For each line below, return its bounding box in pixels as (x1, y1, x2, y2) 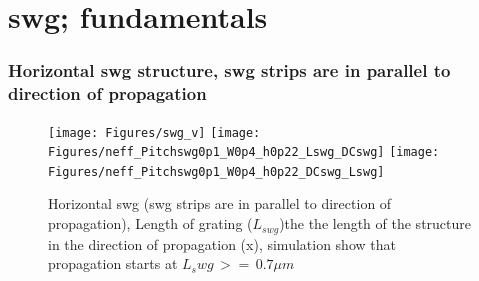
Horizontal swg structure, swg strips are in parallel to (8, 58, 451, 83)
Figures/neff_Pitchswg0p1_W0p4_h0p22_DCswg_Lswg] (48, 164, 385, 179)
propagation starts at (48, 253, 178, 274)
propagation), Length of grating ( (48, 213, 253, 234)
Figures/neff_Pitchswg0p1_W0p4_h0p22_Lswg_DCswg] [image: (48, 145, 440, 160)
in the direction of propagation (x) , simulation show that (48, 233, 396, 254)
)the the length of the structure (279, 213, 472, 234)
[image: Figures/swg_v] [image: (48, 125, 261, 140)
